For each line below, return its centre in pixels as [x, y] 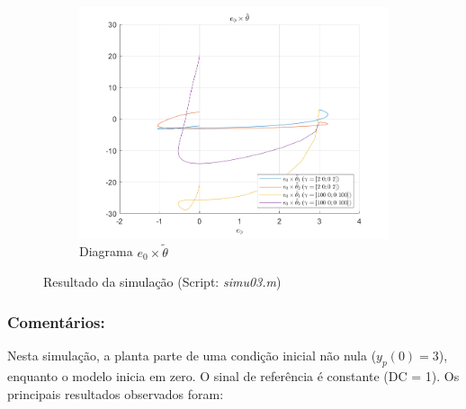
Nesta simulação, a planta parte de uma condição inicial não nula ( [192, 356]
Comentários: [56, 321]
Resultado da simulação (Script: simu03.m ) [162, 282]
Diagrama [106, 251]
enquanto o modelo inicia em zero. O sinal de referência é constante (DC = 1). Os [233, 375]
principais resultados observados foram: [116, 393]
